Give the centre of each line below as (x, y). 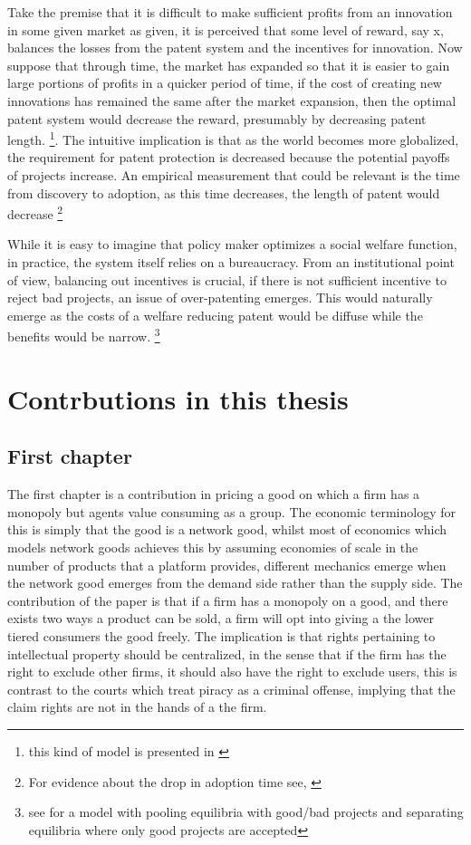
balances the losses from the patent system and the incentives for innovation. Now (235, 48)
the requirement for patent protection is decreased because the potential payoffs (229, 157)
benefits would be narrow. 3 (84, 335)
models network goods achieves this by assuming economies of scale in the (213, 547)
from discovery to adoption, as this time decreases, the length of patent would (224, 192)
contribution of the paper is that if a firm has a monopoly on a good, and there (228, 600)
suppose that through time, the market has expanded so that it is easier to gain (229, 65)
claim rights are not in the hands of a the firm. (137, 707)
